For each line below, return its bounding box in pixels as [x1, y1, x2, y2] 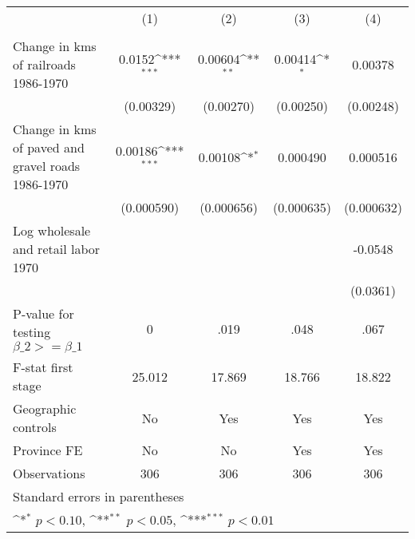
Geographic [13, 399, 77, 418]
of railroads [13, 55, 76, 73]
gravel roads [13, 157, 81, 175]
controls [13, 418, 57, 436]
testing [13, 323, 51, 341]
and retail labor [13, 240, 101, 258]
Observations [13, 464, 85, 482]
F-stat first [13, 358, 73, 376]
